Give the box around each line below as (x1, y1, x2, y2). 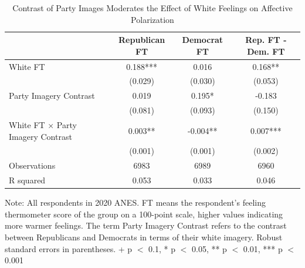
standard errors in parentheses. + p (5, 242, 133, 254)
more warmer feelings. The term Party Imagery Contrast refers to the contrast (5, 219, 287, 232)
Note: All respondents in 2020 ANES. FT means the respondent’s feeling (5, 196, 266, 209)
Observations (9, 159, 56, 172)
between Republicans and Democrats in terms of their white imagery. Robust (5, 231, 283, 243)
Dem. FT (247, 45, 285, 57)
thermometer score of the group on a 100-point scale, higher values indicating (5, 207, 283, 220)
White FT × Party (9, 119, 77, 130)
